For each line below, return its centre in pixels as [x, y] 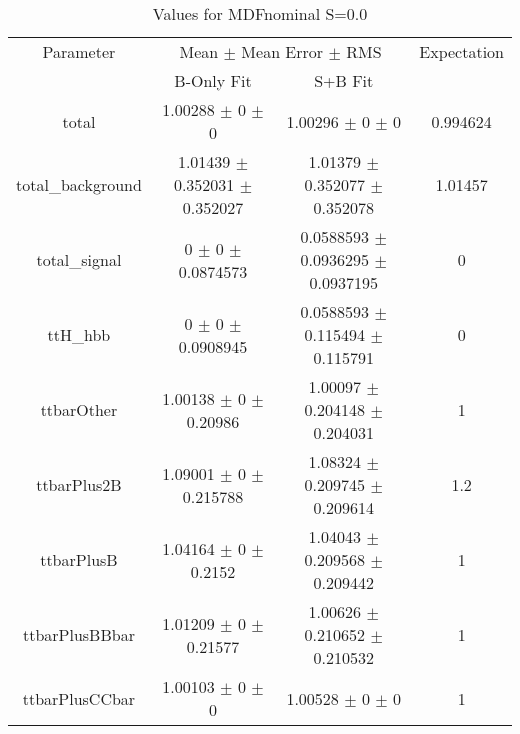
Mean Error [282, 51]
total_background [79, 184]
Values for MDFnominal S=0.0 [260, 13]
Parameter [79, 51]
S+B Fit [344, 80]
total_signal [79, 259]
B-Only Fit [213, 80]
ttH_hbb [79, 334]
